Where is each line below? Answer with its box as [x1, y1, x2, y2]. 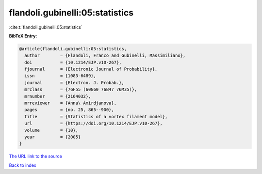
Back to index [9, 162, 36, 168]
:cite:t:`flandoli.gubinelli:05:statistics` [9, 24, 82, 30]
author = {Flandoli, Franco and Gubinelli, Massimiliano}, [24, 53, 186, 58]
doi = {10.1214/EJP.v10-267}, [24, 60, 122, 65]
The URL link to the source [9, 153, 63, 159]
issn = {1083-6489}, [24, 73, 97, 79]
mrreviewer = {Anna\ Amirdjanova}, [24, 100, 116, 106]
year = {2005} [24, 134, 81, 140]
